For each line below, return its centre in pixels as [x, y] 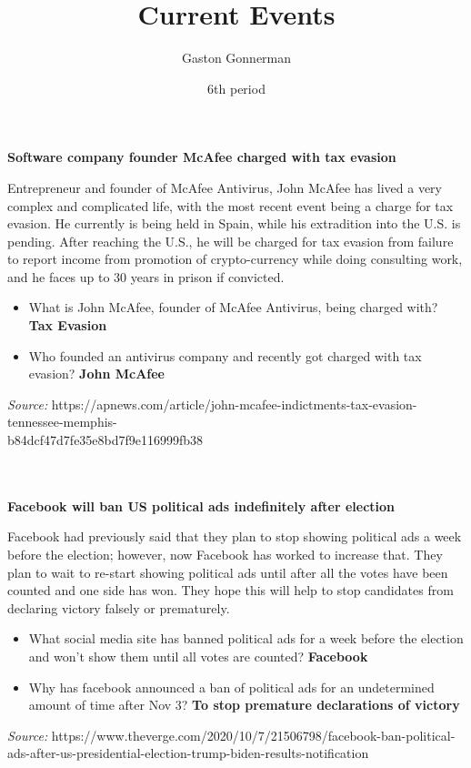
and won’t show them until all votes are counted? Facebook [198, 656]
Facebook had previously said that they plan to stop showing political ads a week [235, 536]
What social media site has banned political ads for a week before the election [246, 638]
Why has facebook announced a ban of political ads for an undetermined [231, 687]
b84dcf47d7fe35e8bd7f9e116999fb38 [105, 440]
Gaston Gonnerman [236, 58]
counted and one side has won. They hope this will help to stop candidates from [230, 590]
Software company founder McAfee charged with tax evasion [202, 157]
